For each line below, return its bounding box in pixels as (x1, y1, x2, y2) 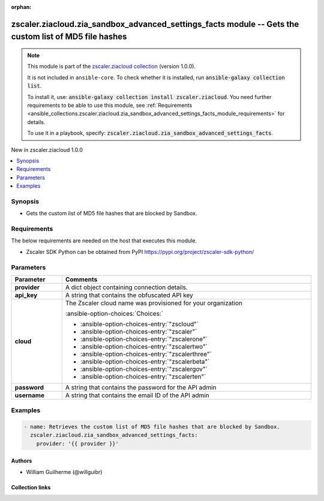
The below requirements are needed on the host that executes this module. (11, 237, 197, 244)
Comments (65, 275, 98, 283)
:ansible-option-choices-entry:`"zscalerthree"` (80, 350, 212, 358)
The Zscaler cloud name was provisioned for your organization (65, 299, 243, 307)
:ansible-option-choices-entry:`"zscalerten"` (80, 372, 206, 380)
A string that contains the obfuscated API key (65, 291, 193, 299)
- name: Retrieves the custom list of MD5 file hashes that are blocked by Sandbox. (23, 424, 280, 430)
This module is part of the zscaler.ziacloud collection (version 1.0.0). (27, 63, 196, 70)
